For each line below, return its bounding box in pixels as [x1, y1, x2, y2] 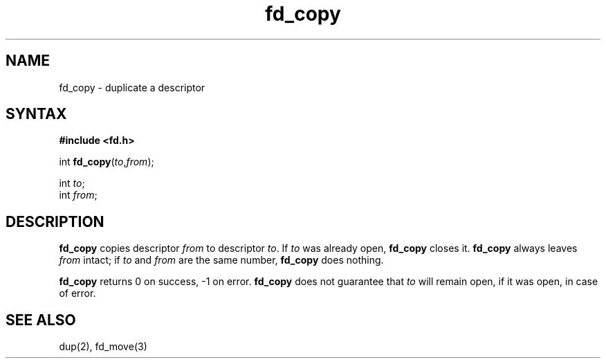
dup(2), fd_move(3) [59, 340, 147, 353]
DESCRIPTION [6, 212, 104, 230]
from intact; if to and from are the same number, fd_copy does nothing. [59, 254, 384, 266]
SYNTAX [6, 105, 67, 123]
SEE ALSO [6, 311, 76, 329]
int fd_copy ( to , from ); [59, 156, 154, 168]
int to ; [59, 177, 85, 190]
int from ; [59, 189, 98, 201]
